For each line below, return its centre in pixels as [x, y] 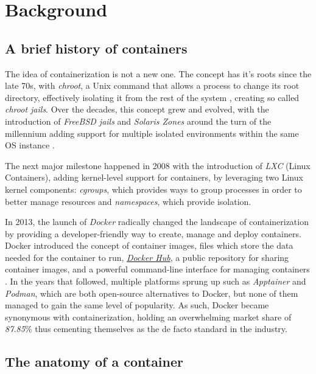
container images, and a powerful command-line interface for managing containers [157, 269]
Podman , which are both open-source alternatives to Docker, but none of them [152, 293]
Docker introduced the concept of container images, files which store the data [149, 245]
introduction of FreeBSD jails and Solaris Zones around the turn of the [138, 121]
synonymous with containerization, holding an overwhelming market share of [148, 317]
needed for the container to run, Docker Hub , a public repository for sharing [147, 257]
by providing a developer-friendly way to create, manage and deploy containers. [153, 233]
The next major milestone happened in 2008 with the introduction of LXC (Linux [158, 165]
